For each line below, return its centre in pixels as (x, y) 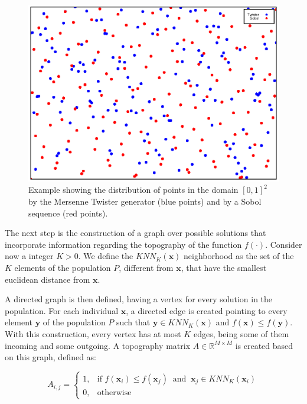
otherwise (114, 393)
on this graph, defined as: (50, 357)
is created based (264, 345)
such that (133, 322)
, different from (146, 267)
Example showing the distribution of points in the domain (133, 190)
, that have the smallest (224, 267)
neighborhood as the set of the (239, 256)
